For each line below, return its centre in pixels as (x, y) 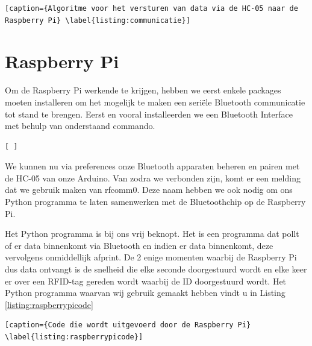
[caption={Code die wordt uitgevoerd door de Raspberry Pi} (128, 325)
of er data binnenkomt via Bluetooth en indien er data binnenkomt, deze (139, 245)
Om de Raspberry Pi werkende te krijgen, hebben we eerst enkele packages (143, 90)
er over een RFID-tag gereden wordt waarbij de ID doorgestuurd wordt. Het (146, 281)
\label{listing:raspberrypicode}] (74, 337)
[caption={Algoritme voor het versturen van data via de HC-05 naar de (151, 8)
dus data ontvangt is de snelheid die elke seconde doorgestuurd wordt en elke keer (156, 269)
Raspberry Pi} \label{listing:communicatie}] (98, 20)
